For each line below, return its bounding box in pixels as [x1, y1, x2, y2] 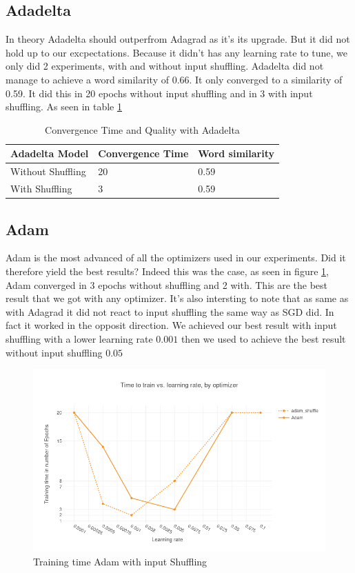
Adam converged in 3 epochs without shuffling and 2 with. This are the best [6, 277, 328, 292]
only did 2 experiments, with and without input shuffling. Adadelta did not [6, 59, 324, 73]
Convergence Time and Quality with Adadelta [45, 122, 240, 137]
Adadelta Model [10, 146, 89, 161]
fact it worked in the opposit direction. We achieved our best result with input [6, 318, 337, 332]
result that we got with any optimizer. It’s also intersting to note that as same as [6, 291, 349, 305]
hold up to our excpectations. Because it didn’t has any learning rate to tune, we [6, 45, 347, 59]
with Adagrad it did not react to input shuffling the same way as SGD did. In [6, 304, 334, 319]
